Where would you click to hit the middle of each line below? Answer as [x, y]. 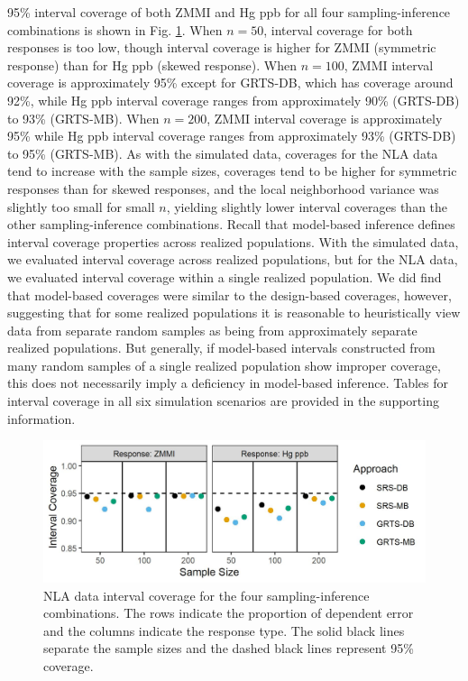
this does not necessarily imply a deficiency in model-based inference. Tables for [228, 383]
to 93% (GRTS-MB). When [83, 118]
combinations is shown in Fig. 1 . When [115, 29]
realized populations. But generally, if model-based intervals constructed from [221, 348]
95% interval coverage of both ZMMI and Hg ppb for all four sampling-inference [229, 12]
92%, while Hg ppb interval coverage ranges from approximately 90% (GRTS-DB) [234, 100]
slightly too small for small [81, 206]
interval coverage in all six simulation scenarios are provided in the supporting [223, 401]
